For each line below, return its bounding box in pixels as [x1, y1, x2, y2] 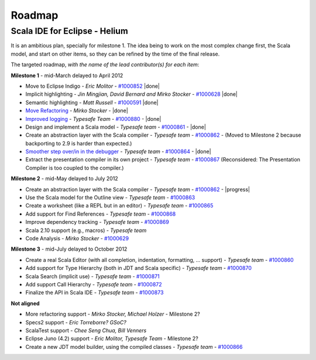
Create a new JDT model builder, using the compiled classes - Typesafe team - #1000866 [25, 343, 243, 350]
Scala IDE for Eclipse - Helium [11, 26, 128, 36]
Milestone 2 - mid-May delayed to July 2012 [11, 175, 118, 182]
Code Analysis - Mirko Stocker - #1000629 [25, 234, 129, 242]
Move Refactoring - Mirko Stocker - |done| [25, 107, 128, 114]
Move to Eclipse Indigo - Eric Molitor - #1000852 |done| [25, 82, 160, 89]
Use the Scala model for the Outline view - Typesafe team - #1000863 [25, 194, 195, 201]
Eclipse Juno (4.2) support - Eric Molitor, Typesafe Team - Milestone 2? [25, 335, 198, 342]
